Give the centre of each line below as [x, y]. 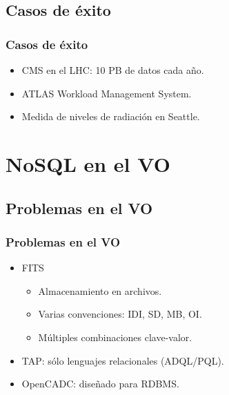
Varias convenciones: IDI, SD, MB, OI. [120, 314]
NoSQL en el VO [88, 163]
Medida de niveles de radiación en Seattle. [111, 116]
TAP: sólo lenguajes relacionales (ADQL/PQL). [123, 360]
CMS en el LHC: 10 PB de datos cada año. [113, 70]
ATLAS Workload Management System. [107, 93]
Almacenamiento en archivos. [100, 290]
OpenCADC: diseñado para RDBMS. [100, 384]
